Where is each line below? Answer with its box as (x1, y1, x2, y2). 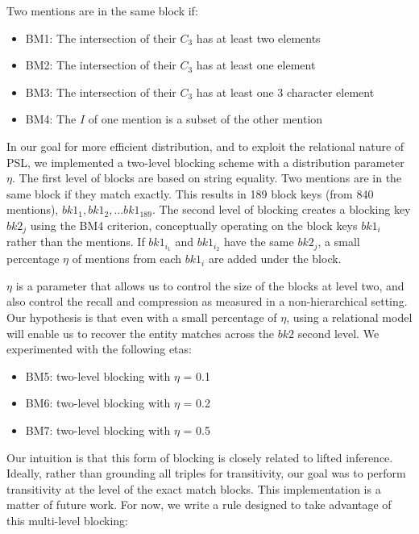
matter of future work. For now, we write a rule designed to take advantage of (6, 496, 392, 513)
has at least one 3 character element (196, 83, 375, 100)
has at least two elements (196, 29, 321, 46)
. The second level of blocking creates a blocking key (151, 201, 411, 218)
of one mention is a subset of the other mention (88, 111, 323, 127)
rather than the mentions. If (6, 233, 145, 250)
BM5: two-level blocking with (25, 367, 171, 384)
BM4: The (25, 111, 77, 127)
